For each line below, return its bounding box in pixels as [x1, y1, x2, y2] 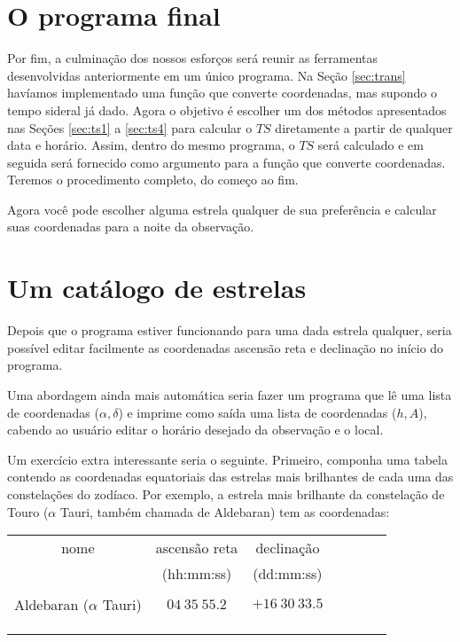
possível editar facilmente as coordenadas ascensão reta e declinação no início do [7, 338, 444, 356]
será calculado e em [317, 136, 424, 154]
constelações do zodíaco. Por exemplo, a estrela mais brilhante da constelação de [7, 484, 445, 503]
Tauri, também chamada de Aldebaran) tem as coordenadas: [59, 502, 390, 521]
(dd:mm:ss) [253, 563, 323, 584]
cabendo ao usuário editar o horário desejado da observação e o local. [7, 420, 384, 439]
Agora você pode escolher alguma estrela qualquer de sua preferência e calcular [7, 200, 437, 218]
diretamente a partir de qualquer [275, 118, 453, 137]
